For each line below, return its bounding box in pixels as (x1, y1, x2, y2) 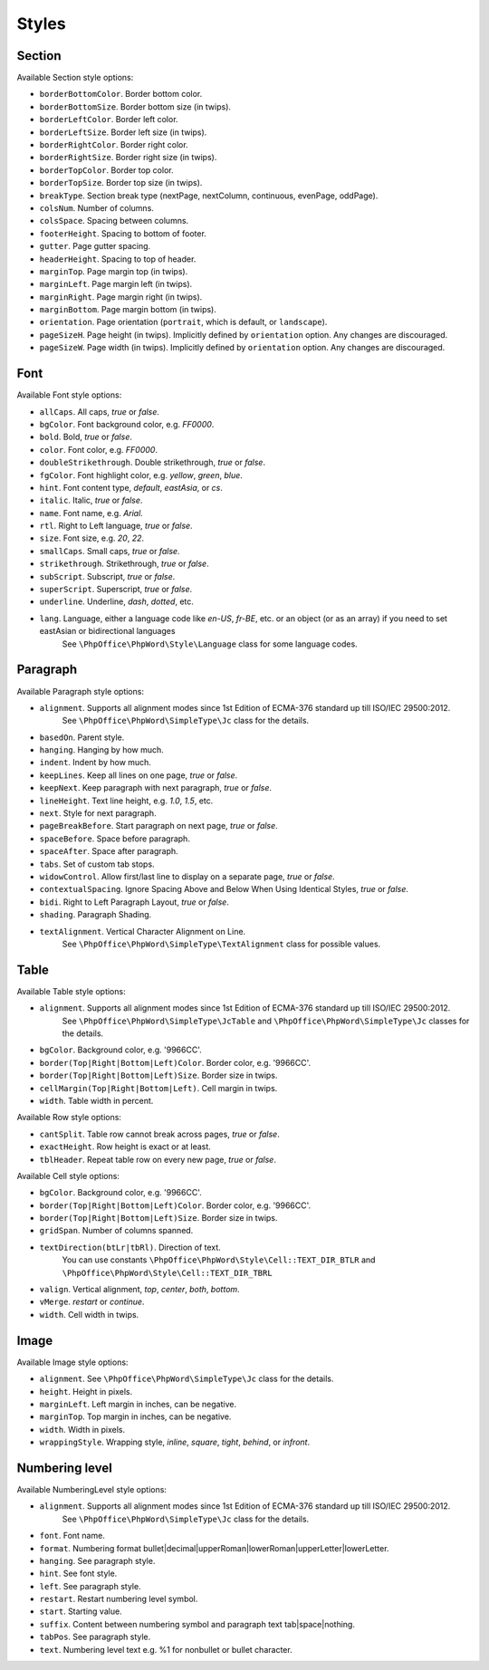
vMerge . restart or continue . (39, 1296, 145, 1308)
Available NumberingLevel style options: (16, 1483, 168, 1494)
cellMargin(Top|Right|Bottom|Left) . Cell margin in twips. (39, 1082, 278, 1093)
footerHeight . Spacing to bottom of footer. (39, 227, 207, 239)
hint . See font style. (39, 1568, 118, 1579)
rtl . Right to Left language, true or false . (39, 521, 194, 532)
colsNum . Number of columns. (39, 202, 154, 213)
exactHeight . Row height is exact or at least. (39, 1141, 212, 1152)
